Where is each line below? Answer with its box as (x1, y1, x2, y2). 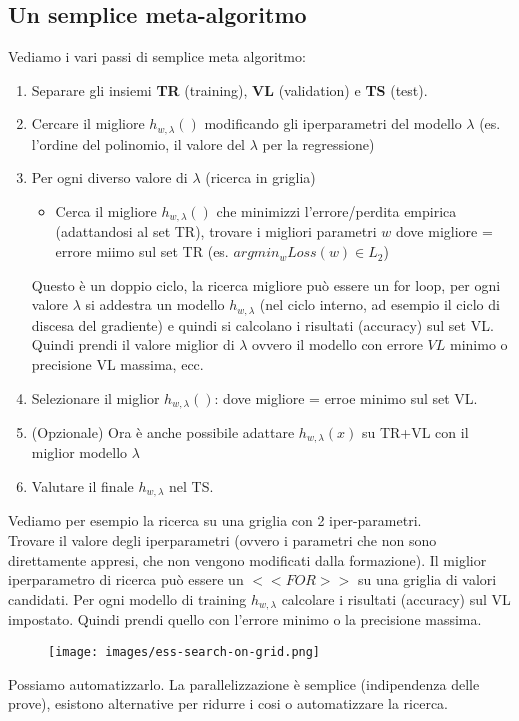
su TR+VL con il (361, 421, 469, 442)
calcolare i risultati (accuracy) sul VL (281, 588, 511, 609)
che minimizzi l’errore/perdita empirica (216, 201, 457, 222)
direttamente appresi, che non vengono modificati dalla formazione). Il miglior (8, 549, 487, 570)
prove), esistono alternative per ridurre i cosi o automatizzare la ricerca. (8, 693, 449, 714)
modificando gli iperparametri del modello (204, 113, 462, 134)
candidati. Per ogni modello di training (8, 588, 247, 609)
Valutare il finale (31, 476, 134, 496)
